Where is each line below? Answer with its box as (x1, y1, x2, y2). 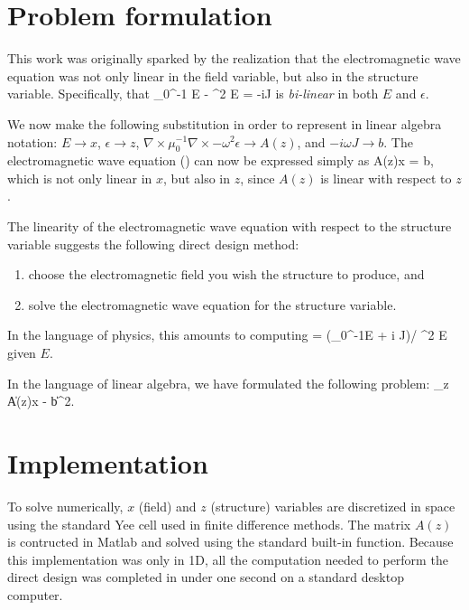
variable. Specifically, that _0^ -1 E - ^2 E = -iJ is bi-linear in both (7, 84, 379, 103)
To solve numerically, (7, 496, 124, 515)
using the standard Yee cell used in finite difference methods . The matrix (7, 514, 411, 533)
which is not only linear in (7, 168, 152, 187)
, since (240, 168, 275, 187)
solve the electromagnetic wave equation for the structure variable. (28, 295, 397, 314)
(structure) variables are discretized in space (210, 496, 455, 515)
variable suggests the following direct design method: (7, 234, 299, 253)
